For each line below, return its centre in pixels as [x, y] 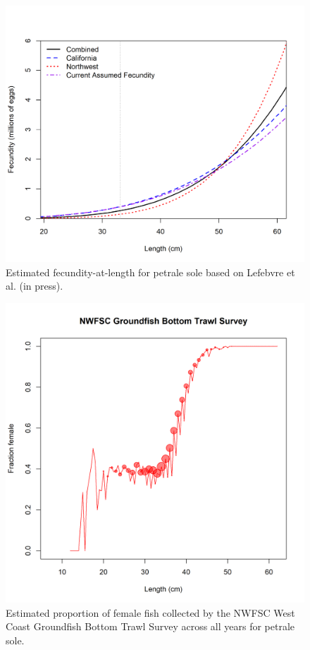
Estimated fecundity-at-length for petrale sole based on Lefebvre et [150, 272]
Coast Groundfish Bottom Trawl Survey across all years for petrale [150, 626]
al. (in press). [35, 286]
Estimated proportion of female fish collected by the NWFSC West [150, 612]
